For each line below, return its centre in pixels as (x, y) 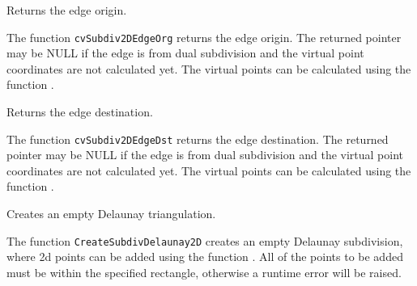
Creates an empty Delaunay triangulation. (111, 214)
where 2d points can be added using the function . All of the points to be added (205, 257)
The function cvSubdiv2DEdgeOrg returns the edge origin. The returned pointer (204, 37)
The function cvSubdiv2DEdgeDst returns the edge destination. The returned (198, 139)
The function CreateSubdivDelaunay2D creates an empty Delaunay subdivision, (205, 240)
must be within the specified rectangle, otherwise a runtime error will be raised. (204, 272)
